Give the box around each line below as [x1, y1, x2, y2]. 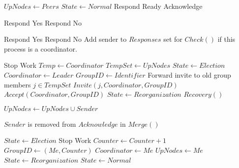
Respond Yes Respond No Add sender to [4, 34, 127, 44]
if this [217, 34, 236, 44]
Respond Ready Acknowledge [114, 1, 203, 11]
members [4, 79, 31, 89]
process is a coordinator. [4, 43, 77, 54]
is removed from [28, 118, 76, 129]
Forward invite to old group [148, 69, 231, 80]
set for [163, 34, 182, 44]
